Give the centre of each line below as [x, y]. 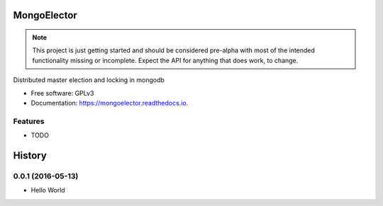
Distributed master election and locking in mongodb [89, 80]
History [30, 155]
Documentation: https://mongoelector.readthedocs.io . [110, 103]
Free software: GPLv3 [62, 93]
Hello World [48, 190]
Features [29, 121]
